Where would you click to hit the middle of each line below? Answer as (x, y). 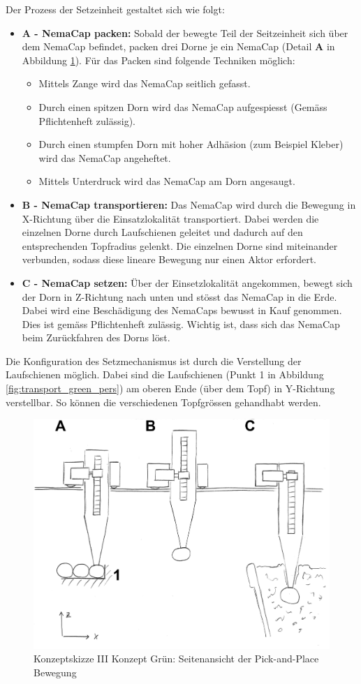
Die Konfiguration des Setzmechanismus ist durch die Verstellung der (154, 360)
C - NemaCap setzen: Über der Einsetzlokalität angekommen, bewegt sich (187, 282)
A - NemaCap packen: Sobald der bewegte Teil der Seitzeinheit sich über (185, 32)
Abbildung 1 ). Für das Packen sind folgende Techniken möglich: (159, 60)
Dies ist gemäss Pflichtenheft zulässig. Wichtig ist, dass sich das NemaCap (181, 324)
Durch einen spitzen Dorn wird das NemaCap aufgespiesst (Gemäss (183, 106)
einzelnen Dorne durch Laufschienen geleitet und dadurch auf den (162, 232)
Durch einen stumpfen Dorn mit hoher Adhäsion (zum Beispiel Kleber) (191, 144)
